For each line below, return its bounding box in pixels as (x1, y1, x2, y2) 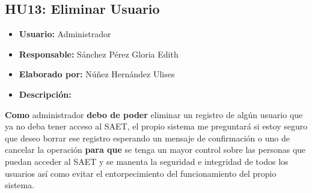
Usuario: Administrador (19, 28, 111, 40)
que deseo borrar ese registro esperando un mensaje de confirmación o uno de (5, 131, 290, 144)
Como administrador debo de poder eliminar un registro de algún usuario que (5, 108, 303, 120)
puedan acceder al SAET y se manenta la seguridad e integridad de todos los (5, 155, 289, 167)
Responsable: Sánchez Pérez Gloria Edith (19, 47, 179, 60)
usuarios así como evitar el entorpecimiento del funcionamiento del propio (5, 167, 277, 179)
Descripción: (19, 88, 72, 100)
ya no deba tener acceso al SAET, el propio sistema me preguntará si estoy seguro (5, 120, 308, 132)
